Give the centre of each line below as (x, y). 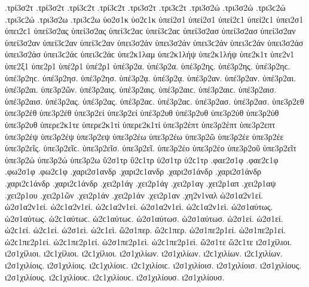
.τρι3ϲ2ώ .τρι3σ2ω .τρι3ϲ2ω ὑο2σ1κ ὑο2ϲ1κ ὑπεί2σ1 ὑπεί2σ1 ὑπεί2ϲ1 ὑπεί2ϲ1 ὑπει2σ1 (154, 19)
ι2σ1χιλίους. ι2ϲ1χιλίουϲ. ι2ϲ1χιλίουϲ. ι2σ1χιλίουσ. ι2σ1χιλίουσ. (115, 277)
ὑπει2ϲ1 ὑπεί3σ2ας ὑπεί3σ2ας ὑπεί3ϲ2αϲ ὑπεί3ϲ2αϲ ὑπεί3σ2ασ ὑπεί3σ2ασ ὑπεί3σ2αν (150, 31)
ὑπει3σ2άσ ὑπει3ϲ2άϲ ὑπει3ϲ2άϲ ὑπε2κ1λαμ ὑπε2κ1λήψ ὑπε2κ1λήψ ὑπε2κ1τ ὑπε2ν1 (150, 54)
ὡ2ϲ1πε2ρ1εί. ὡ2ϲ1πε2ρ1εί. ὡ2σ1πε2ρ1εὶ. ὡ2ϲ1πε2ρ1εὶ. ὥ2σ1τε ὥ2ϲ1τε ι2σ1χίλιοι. (149, 241)
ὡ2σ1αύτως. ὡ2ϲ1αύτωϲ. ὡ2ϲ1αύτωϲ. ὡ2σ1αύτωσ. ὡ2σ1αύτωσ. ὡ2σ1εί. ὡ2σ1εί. (144, 218)
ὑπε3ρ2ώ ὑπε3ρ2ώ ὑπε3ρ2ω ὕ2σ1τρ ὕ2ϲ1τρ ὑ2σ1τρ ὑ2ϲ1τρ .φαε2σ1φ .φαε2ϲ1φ (142, 159)
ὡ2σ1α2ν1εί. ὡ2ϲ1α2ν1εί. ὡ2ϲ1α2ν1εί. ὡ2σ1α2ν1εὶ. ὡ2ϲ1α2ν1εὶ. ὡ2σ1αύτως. (139, 207)
